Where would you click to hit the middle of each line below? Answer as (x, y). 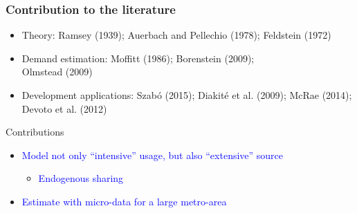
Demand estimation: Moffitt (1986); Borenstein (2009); (138, 58)
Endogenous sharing (81, 178)
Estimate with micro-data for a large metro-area (124, 201)
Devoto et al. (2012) (64, 108)
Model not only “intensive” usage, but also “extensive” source (153, 155)
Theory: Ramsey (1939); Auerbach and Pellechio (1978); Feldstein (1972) (176, 35)
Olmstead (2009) (57, 72)
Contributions (35, 132)
